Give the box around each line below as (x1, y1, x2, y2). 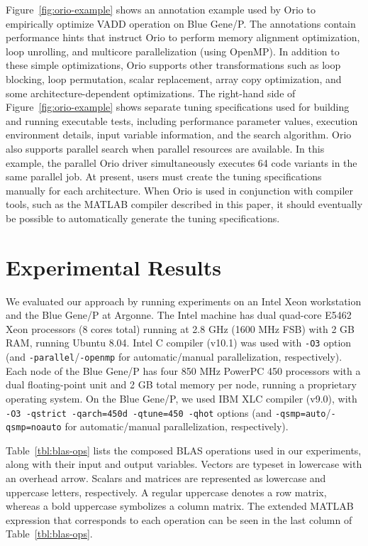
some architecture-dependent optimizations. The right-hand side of (6, 85, 296, 100)
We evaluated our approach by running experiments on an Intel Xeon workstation (6, 293, 362, 308)
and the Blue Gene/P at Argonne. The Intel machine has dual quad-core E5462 (6, 307, 352, 322)
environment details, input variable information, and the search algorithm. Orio (6, 127, 352, 142)
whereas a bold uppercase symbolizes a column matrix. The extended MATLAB (6, 498, 354, 513)
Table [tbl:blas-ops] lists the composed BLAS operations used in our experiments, (6, 442, 362, 457)
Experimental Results (6, 252, 221, 281)
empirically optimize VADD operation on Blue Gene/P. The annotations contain (6, 16, 356, 31)
